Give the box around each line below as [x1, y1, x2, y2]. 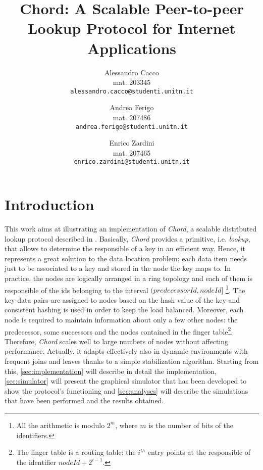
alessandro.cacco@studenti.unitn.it [70, 87, 193, 95]
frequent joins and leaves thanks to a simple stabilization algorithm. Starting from [5, 356, 259, 366]
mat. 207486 [113, 112, 151, 122]
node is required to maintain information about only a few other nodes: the [5, 314, 238, 324]
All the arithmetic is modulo [16, 419, 105, 430]
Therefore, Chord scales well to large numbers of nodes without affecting [5, 336, 229, 346]
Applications [87, 37, 177, 58]
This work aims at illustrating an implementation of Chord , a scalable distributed [5, 223, 257, 233]
